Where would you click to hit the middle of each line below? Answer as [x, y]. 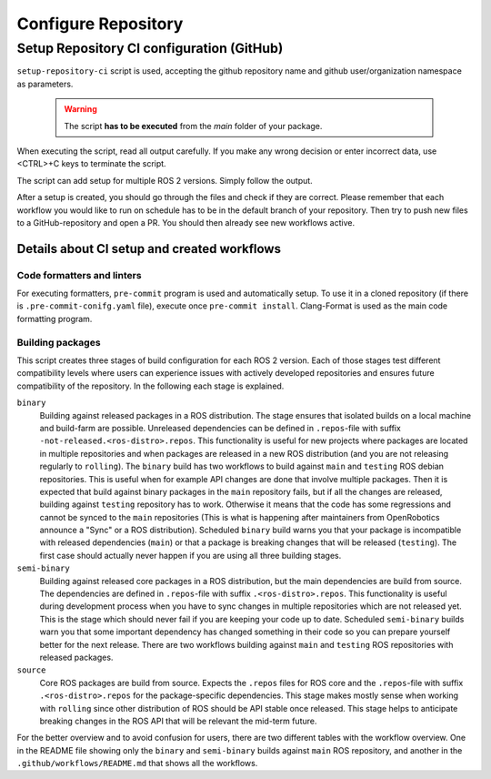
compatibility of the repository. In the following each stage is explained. [150, 386]
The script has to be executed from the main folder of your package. [193, 126]
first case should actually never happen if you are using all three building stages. [190, 555]
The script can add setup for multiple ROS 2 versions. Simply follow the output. [165, 180]
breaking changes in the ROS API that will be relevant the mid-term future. [178, 721]
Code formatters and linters [79, 275]
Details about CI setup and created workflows [149, 249]
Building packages [59, 342]
